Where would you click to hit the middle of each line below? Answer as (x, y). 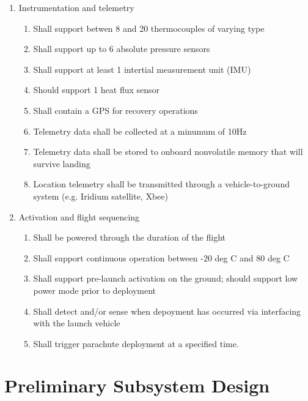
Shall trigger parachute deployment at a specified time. (136, 343)
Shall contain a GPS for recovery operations (116, 110)
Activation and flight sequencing (79, 216)
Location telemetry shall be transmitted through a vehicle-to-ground (161, 184)
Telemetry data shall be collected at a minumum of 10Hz (140, 131)
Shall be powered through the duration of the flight (129, 237)
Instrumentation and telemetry (76, 7)
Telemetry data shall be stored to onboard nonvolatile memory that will (168, 152)
